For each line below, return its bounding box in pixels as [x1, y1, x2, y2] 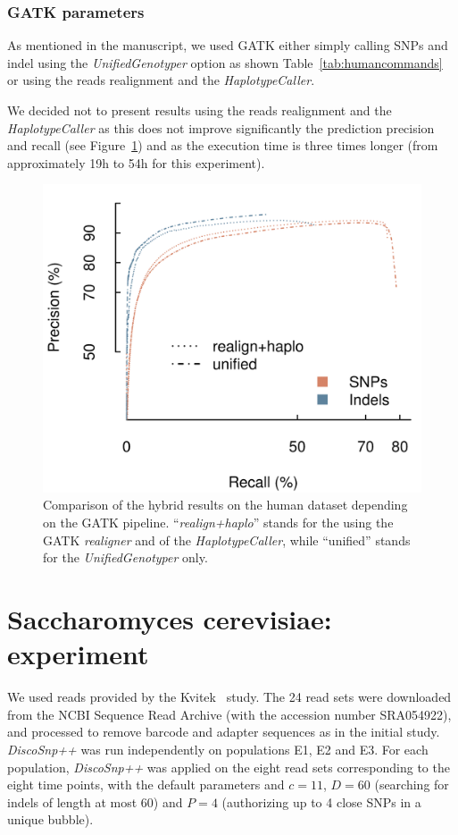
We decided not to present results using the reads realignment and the [7, 101, 392, 119]
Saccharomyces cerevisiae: [7, 601, 332, 637]
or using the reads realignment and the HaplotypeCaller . [7, 71, 315, 89]
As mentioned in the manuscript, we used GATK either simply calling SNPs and [7, 36, 448, 55]
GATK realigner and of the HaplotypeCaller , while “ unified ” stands [43, 530, 411, 549]
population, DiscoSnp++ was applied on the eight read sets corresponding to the [7, 757, 450, 776]
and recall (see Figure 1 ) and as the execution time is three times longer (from [7, 136, 438, 155]
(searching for [374, 775, 449, 794]
